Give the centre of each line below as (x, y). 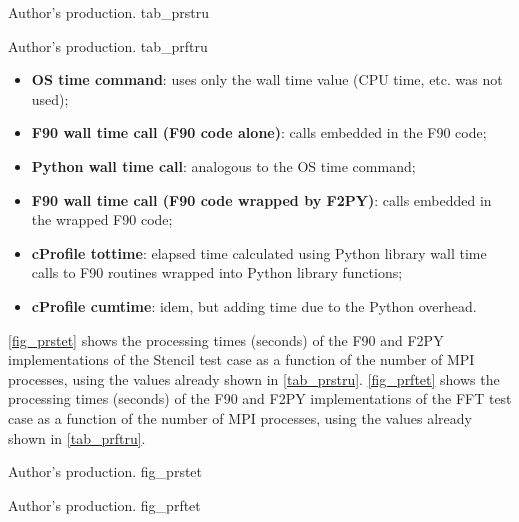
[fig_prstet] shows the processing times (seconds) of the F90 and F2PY (226, 339)
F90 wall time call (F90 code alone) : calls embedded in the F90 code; (259, 132)
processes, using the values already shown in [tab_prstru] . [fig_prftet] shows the (254, 378)
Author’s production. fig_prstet (105, 471)
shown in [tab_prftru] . (77, 437)
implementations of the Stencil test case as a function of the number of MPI (241, 359)
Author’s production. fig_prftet (104, 504)
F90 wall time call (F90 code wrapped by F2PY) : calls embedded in (261, 199)
